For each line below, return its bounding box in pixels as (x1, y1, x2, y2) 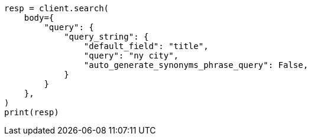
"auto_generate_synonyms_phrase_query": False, (83, 60, 309, 70)
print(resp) (4, 108, 59, 117)
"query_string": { (64, 32, 149, 41)
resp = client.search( (4, 4, 109, 13)
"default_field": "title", (83, 41, 209, 51)
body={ (24, 13, 54, 22)
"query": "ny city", (83, 51, 179, 60)
